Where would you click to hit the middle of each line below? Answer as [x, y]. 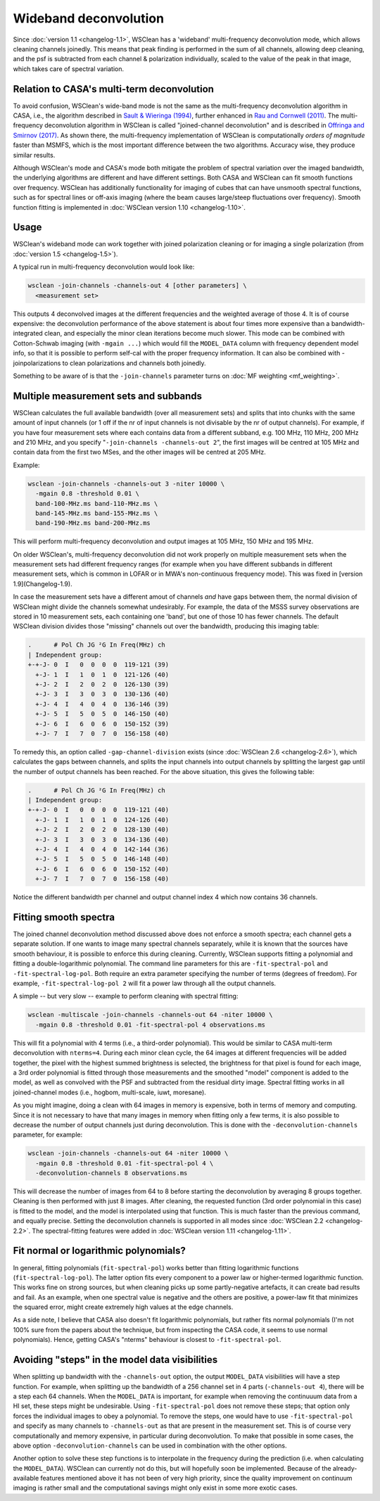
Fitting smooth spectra [64, 917]
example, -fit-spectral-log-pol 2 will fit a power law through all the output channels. [145, 983]
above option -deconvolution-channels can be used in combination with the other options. [150, 1445]
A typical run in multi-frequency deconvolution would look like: [104, 267]
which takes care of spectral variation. [69, 69]
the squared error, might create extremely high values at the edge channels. [123, 1307]
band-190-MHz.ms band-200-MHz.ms [93, 523]
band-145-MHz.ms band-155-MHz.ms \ [97, 513]
